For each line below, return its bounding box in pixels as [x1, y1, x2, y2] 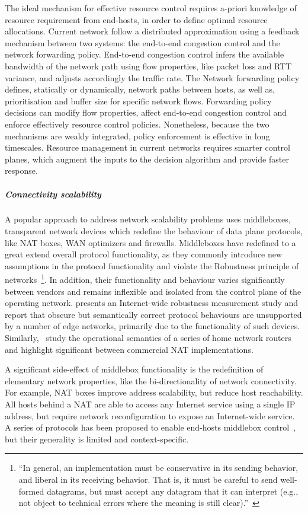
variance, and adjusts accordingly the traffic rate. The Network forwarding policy [5, 71, 300, 84]
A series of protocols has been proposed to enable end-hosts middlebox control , [5, 421, 296, 434]
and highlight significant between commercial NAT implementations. [5, 343, 254, 355]
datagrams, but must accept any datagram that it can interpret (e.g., [46, 485, 299, 497]
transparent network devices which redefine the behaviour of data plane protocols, [5, 225, 303, 237]
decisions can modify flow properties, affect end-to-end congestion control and [5, 106, 287, 119]
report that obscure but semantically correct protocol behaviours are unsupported [5, 308, 302, 320]
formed [18, 485, 44, 497]
